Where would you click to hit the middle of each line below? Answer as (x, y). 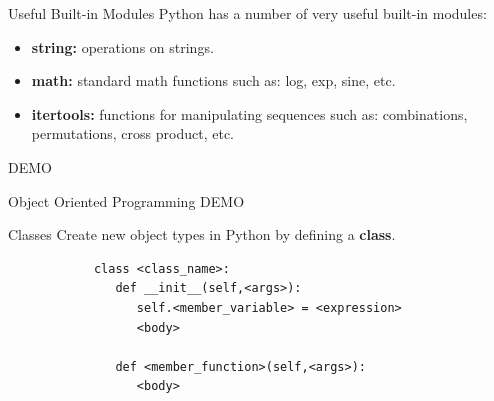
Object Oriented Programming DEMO (126, 200)
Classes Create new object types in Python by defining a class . (202, 234)
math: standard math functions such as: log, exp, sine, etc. (213, 80)
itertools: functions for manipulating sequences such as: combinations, (249, 113)
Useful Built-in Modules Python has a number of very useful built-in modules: (247, 13)
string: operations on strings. (122, 46)
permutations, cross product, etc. (132, 133)
